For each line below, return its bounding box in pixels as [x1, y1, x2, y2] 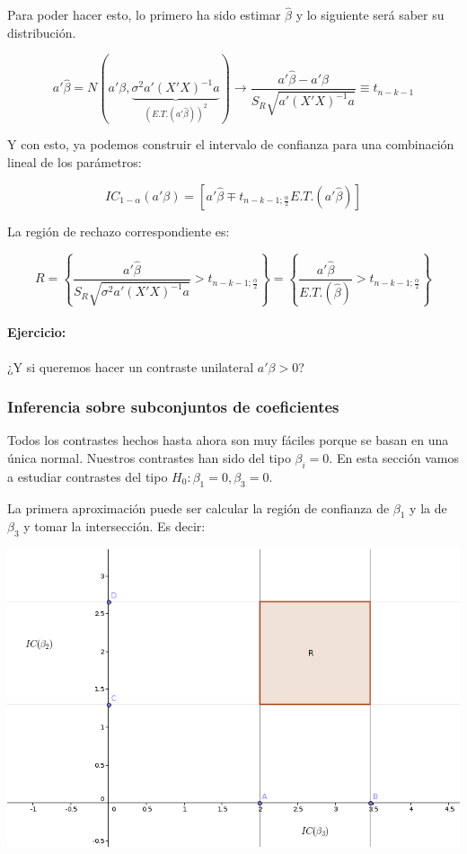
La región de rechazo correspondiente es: [7, 221, 230, 240]
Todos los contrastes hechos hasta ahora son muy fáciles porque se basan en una [7, 431, 449, 449]
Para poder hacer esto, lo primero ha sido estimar [7, 5, 281, 24]
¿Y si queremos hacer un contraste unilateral [7, 357, 254, 376]
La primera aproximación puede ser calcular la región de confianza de [7, 498, 390, 517]
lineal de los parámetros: [7, 153, 142, 172]
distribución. [7, 22, 76, 41]
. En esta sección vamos [329, 448, 459, 467]
